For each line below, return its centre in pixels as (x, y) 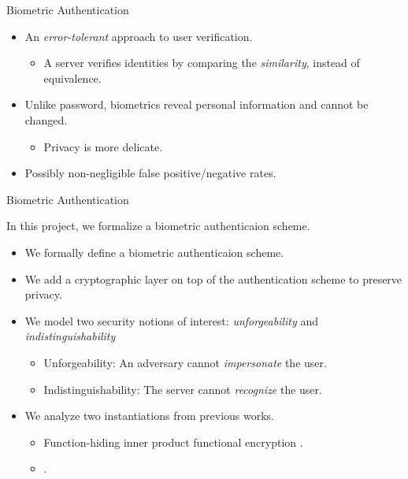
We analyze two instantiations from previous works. (149, 416)
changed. (46, 119)
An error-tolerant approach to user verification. (139, 36)
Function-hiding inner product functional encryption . (173, 442)
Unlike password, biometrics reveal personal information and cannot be (197, 104)
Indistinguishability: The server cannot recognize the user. (183, 389)
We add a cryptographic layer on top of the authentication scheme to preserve (213, 278)
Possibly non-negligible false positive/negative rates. (150, 173)
